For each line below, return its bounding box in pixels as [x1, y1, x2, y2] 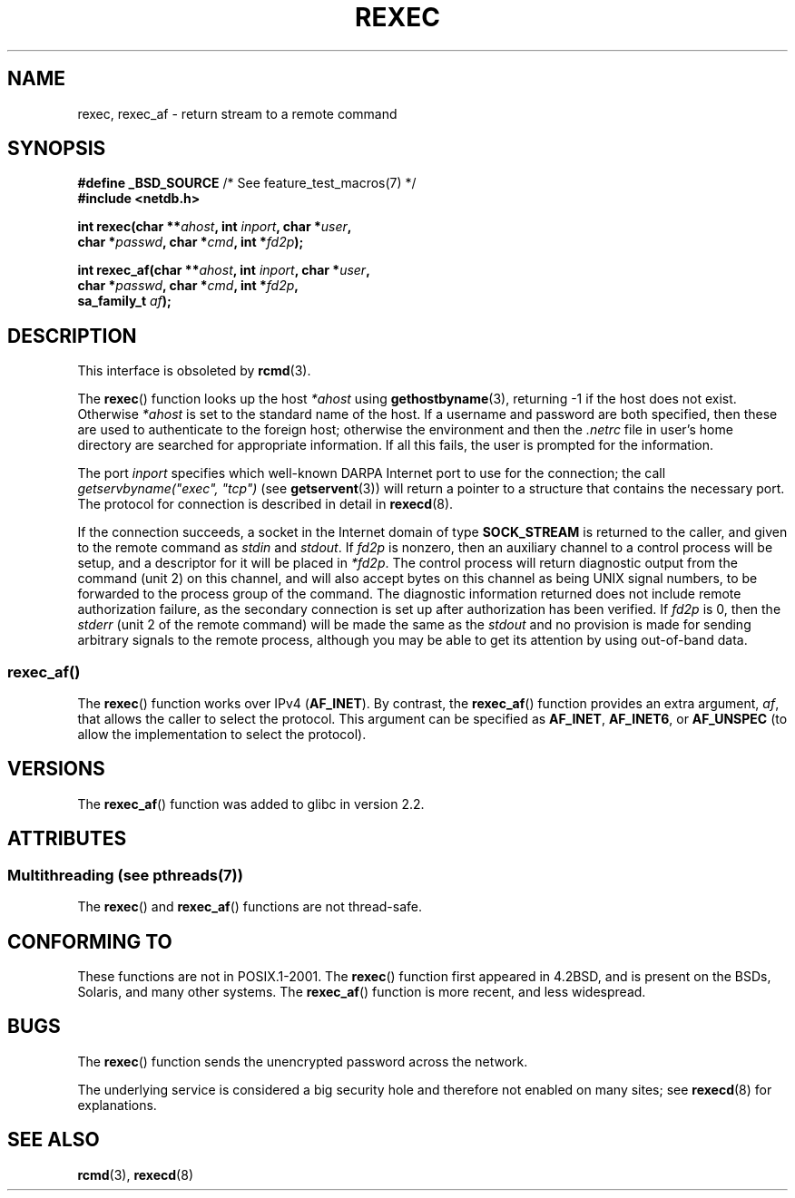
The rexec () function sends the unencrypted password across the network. [77, 1053, 528, 1069]
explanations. [77, 1096, 157, 1113]
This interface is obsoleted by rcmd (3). [77, 363, 311, 379]
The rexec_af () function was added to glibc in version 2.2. [77, 795, 425, 812]
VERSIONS [7, 757, 105, 781]
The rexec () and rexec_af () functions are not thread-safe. [77, 899, 422, 915]
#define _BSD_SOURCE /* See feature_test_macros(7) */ [77, 175, 417, 191]
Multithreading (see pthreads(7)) [7, 865, 243, 884]
